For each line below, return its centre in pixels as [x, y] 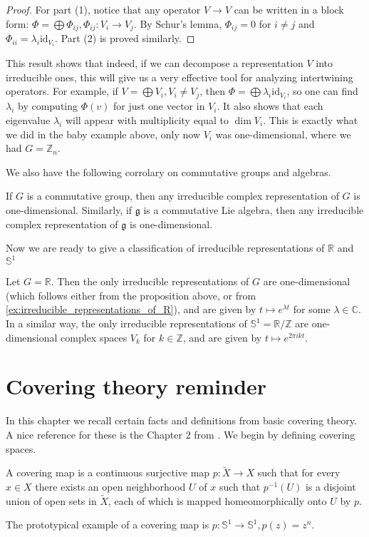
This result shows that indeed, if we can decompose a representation [155, 63]
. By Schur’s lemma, [178, 23]
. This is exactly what [311, 120]
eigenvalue [28, 120]
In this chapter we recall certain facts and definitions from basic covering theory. [181, 420]
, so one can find [322, 91]
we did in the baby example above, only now [103, 134]
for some [312, 309]
